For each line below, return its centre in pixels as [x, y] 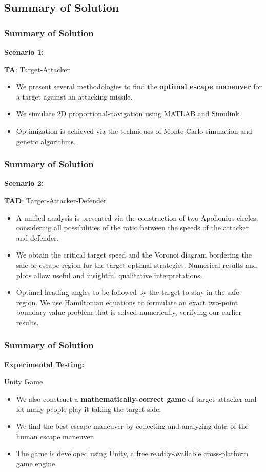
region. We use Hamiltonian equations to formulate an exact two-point [127, 302]
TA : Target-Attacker [37, 69]
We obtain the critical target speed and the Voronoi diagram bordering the [134, 255]
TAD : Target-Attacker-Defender [55, 200]
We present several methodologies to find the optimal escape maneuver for [139, 86]
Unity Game [24, 381]
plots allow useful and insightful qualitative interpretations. [109, 275]
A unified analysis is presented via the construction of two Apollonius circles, [137, 217]
